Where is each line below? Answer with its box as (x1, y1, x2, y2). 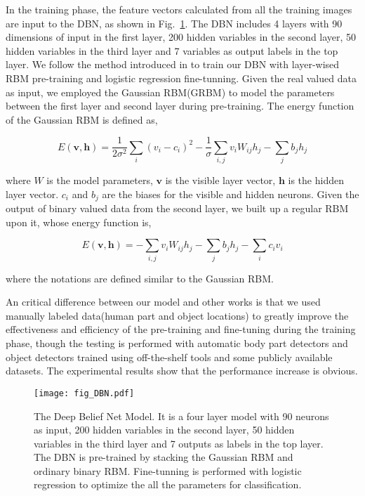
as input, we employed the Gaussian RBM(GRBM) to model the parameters (6, 84, 335, 99)
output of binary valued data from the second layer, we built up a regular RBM (6, 201, 349, 216)
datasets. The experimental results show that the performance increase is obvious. (6, 363, 358, 378)
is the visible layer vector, (165, 173, 276, 188)
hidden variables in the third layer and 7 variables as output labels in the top (6, 43, 338, 58)
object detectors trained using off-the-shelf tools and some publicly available (6, 349, 333, 364)
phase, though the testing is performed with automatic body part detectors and (6, 336, 348, 351)
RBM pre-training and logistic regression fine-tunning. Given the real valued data (6, 70, 357, 85)
